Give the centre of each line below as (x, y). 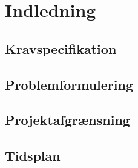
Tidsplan (33, 156)
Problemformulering (69, 84)
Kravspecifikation (61, 48)
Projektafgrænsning (67, 120)
